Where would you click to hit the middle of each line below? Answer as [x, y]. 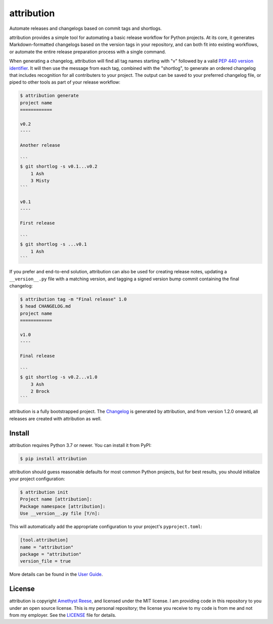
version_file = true [45, 561]
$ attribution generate [50, 96]
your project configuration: [37, 479]
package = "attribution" [51, 554]
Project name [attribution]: [56, 499]
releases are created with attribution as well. [56, 419]
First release [37, 223]
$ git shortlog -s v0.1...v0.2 [59, 167]
